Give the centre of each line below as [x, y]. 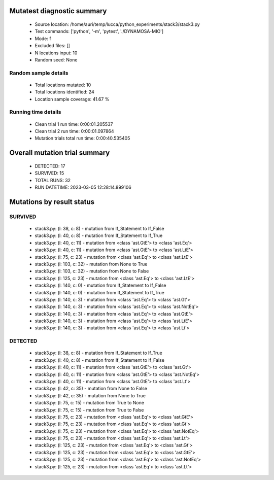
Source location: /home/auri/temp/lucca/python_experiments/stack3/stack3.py [117, 24]
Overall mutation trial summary [60, 153]
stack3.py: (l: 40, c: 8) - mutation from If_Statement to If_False [100, 360]
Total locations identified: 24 [64, 92]
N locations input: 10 [56, 53]
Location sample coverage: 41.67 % [72, 99]
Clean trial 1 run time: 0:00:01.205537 [74, 124]
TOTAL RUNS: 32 [53, 180]
